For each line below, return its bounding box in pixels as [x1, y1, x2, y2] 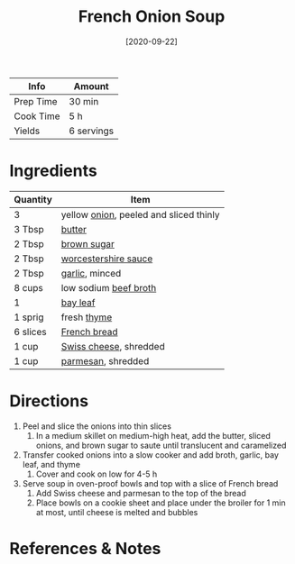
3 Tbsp [14, 223, 45, 235]
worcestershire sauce [60, 252, 153, 265]
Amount [73, 79, 110, 92]
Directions [9, 391, 88, 412]
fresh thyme [60, 311, 113, 323]
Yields [14, 124, 41, 137]
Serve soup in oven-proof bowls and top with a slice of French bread [22, 478, 279, 488]
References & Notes [9, 539, 161, 559]
